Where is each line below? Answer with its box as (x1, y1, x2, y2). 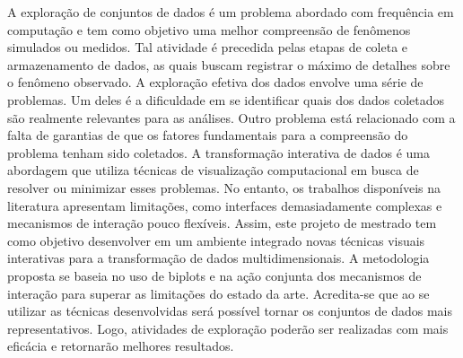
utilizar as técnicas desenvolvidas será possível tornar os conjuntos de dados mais (7, 301, 453, 320)
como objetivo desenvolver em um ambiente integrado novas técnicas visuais (7, 231, 425, 249)
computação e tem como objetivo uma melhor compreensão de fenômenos (7, 20, 411, 39)
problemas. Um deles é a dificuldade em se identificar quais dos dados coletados (7, 90, 445, 109)
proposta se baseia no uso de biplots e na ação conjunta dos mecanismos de (7, 266, 422, 284)
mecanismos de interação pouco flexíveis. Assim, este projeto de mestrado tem (7, 214, 437, 232)
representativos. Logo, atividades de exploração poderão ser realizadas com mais (7, 319, 449, 337)
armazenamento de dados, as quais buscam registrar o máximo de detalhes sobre (7, 55, 450, 74)
